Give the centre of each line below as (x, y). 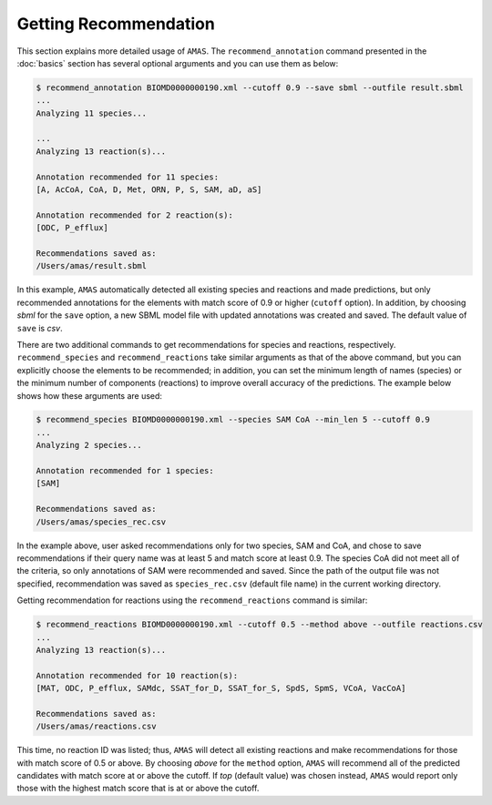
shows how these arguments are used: (90, 395)
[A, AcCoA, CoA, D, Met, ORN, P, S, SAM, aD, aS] (149, 190)
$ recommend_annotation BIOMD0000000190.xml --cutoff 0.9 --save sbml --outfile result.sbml (250, 87)
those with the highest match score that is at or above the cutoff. (138, 789)
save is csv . (40, 328)
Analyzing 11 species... (92, 113)
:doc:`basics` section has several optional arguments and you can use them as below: (178, 63)
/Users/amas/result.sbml (92, 266)
